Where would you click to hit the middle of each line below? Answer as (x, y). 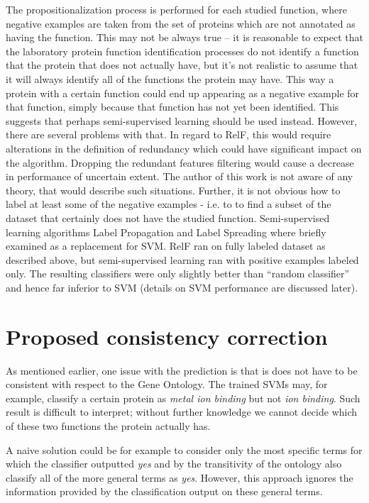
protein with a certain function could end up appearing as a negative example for (183, 93)
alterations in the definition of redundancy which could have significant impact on (184, 148)
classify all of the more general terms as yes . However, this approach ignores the (180, 477)
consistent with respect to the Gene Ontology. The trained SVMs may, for (167, 384)
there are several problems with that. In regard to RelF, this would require (169, 134)
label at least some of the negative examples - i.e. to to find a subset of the (169, 204)
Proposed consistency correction (167, 336)
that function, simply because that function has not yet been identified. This (172, 107)
